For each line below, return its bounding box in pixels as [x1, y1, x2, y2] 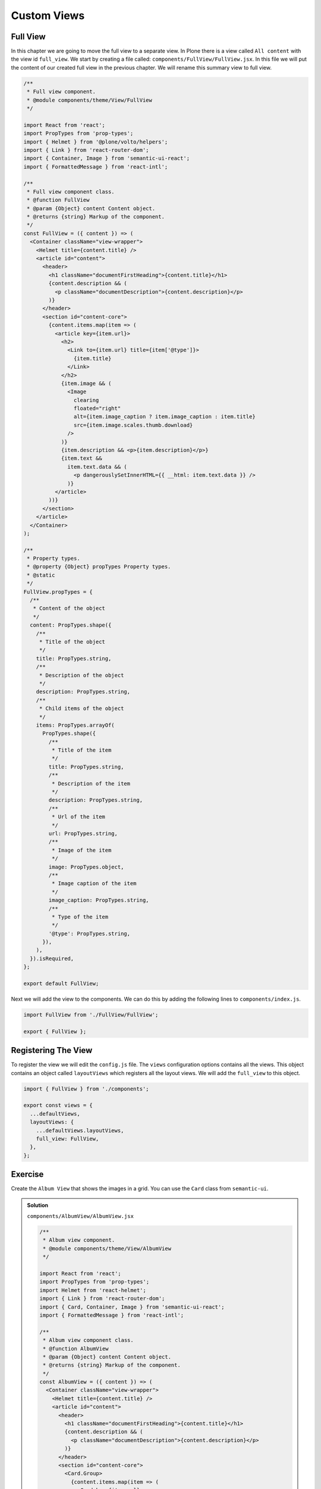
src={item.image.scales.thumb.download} [73, 422, 193, 428]
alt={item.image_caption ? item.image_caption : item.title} [73, 413, 256, 420]
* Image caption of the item [51, 880, 137, 887]
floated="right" [73, 405, 121, 412]
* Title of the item [51, 747, 112, 753]
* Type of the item [51, 913, 109, 920]
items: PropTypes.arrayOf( [36, 721, 115, 728]
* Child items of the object [39, 705, 124, 712]
